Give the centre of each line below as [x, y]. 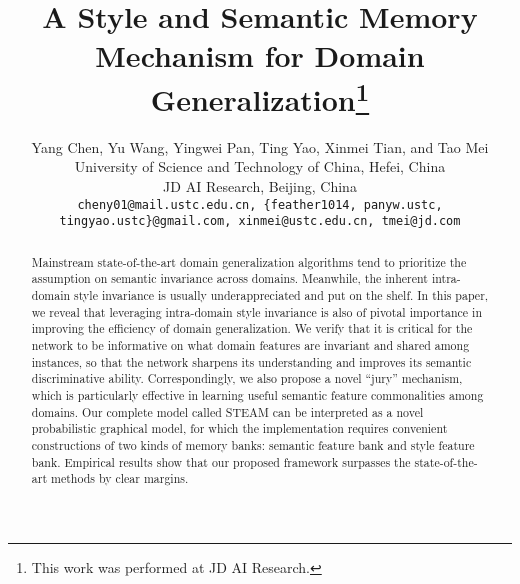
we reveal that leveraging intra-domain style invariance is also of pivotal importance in [257, 311]
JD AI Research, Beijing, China [260, 186]
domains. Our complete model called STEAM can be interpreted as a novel [227, 411]
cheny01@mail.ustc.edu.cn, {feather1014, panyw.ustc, [260, 204]
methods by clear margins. [119, 478]
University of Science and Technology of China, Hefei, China [260, 166]
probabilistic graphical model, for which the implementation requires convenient [239, 428]
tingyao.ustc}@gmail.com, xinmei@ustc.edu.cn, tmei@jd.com [260, 221]
